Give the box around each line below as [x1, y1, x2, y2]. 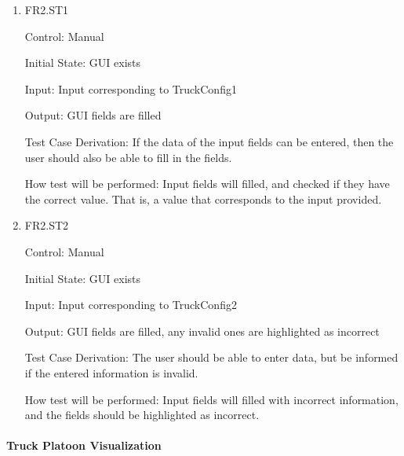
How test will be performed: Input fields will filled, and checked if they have [24, 175, 390, 192]
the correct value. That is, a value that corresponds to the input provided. [24, 190, 382, 207]
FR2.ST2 [24, 217, 69, 234]
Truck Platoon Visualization [6, 437, 162, 454]
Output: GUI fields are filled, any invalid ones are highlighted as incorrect [24, 322, 380, 339]
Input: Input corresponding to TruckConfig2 [24, 296, 237, 313]
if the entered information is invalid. [24, 364, 198, 381]
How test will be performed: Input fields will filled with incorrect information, [24, 391, 399, 407]
